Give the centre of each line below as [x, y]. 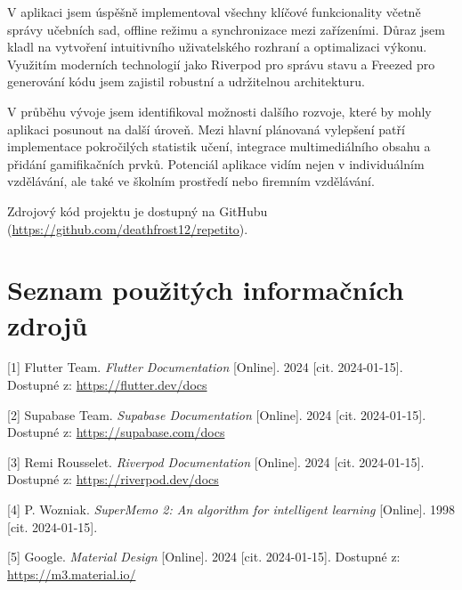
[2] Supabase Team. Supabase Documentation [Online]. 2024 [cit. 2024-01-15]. [217, 414]
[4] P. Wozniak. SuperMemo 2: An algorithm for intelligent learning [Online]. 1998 [231, 509]
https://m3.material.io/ [72, 574]
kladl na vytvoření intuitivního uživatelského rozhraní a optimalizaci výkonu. [217, 47]
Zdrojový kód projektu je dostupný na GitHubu [138, 210]
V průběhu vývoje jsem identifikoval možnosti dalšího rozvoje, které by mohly [219, 111]
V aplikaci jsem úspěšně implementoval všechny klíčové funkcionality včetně [214, 12]
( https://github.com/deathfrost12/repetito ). [128, 228]
